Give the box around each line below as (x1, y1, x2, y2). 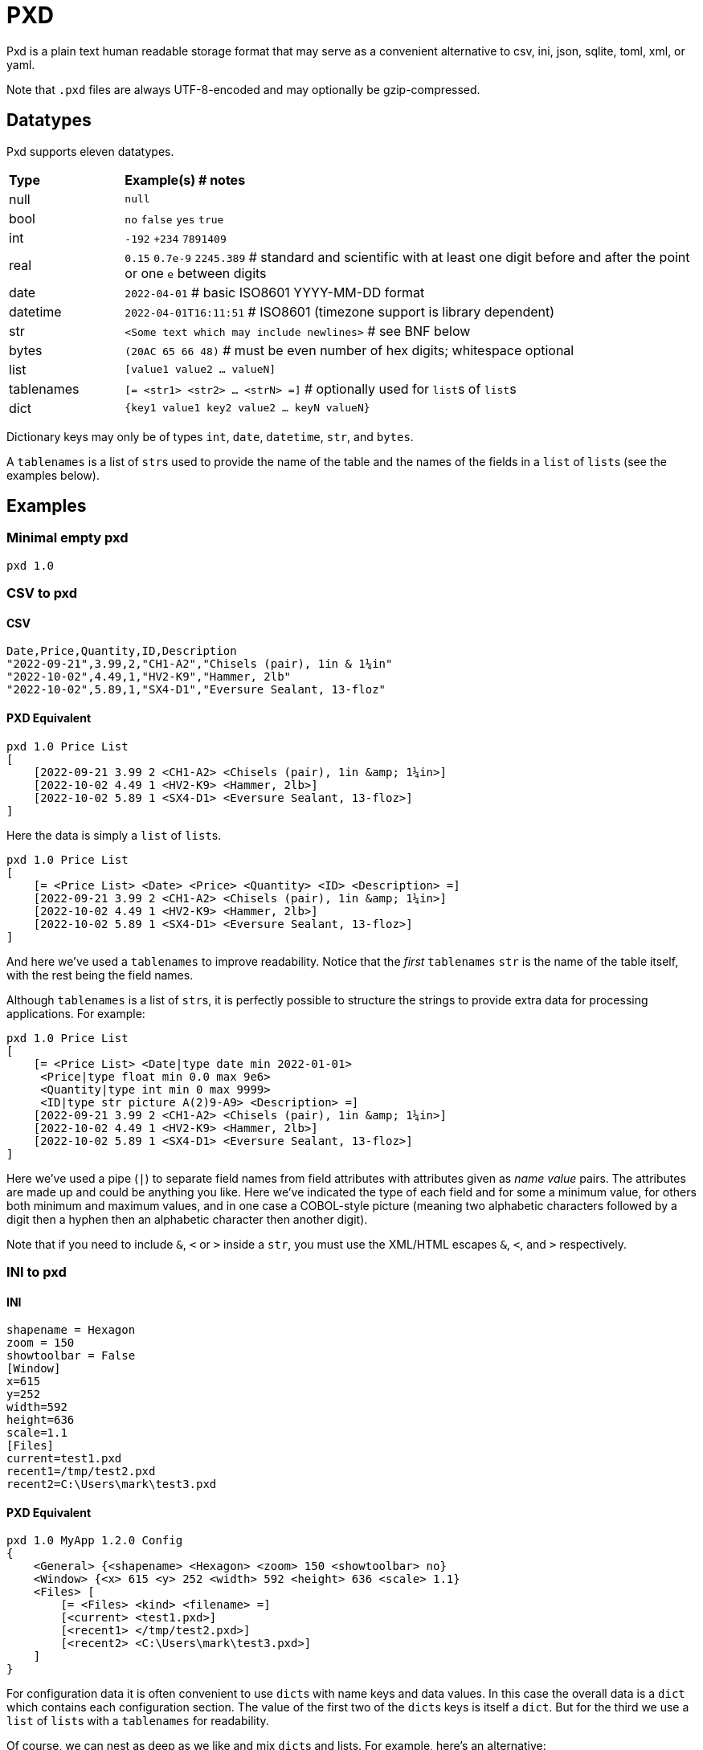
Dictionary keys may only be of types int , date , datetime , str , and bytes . (6, 429, 414, 444)
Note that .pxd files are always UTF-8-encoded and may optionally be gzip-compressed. (6, 82, 480, 96)
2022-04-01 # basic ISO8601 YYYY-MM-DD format (125, 284, 425, 301)
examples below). (6, 468, 100, 482)
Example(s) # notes (125, 171, 246, 188)
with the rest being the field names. (6, 967, 194, 982)
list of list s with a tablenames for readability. (6, 1714, 269, 1728)
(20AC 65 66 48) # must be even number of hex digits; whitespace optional (125, 341, 574, 358)
